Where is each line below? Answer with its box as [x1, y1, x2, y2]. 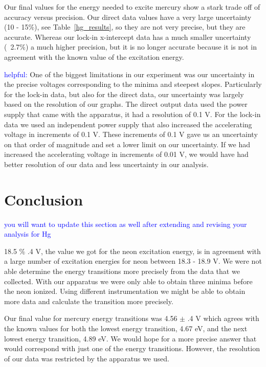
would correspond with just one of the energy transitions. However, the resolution [4, 343, 260, 354]
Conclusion [4, 189, 83, 210]
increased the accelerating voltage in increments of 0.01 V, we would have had [4, 149, 249, 159]
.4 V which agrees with [187, 313, 259, 324]
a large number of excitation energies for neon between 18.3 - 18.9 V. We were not [4, 256, 262, 266]
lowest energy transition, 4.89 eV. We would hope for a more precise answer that [4, 333, 257, 343]
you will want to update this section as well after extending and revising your [4, 218, 247, 229]
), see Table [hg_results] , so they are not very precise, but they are [34, 21, 246, 32]
